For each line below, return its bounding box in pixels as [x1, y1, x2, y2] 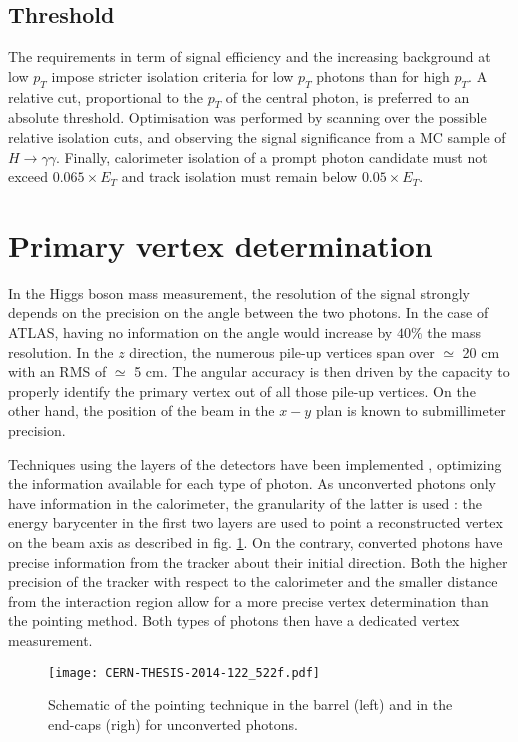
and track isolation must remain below [121, 166, 358, 187]
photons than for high [316, 65, 450, 86]
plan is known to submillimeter [315, 400, 506, 421]
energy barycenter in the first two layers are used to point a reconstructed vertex [8, 512, 503, 533]
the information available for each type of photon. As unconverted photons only [8, 473, 496, 494]
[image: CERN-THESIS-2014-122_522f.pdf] [48, 665, 321, 680]
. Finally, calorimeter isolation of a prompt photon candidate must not [55, 146, 488, 167]
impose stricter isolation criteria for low [51, 65, 294, 86]
